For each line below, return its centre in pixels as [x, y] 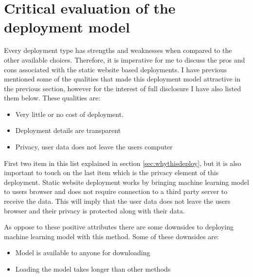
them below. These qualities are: [52, 98]
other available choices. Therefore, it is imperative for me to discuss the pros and [125, 59]
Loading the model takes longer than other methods [93, 269]
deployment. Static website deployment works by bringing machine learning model [126, 182]
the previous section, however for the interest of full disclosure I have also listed [123, 88]
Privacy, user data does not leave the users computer [94, 147]
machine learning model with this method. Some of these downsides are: [111, 236]
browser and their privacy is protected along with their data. [94, 210]
